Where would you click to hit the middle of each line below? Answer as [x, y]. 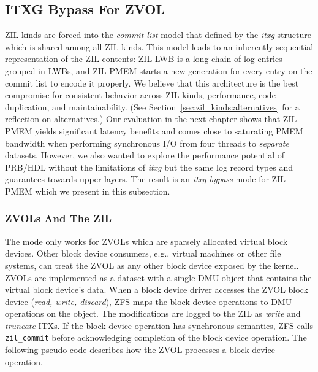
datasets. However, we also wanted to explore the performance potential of [145, 155]
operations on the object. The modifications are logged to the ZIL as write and [153, 313]
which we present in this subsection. [103, 191]
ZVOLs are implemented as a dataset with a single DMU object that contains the [158, 277]
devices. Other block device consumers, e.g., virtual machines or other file [143, 253]
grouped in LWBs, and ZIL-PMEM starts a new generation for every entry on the [159, 70]
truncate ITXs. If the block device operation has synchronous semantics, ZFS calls [159, 325]
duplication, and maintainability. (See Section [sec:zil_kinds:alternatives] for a [152, 107]
